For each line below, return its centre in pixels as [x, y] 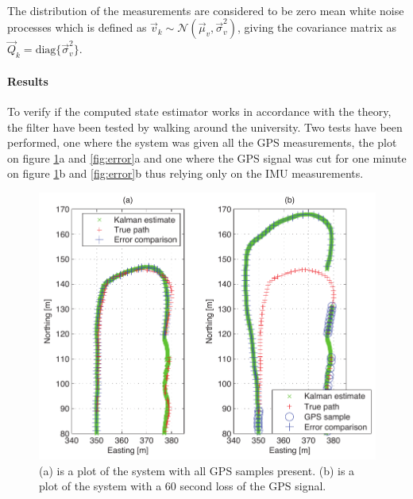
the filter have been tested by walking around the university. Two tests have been [205, 127]
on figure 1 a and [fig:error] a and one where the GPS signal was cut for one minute [207, 157]
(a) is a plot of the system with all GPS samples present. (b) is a [197, 470]
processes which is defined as [77, 27]
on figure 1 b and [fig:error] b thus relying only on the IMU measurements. [185, 173]
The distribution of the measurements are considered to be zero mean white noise [206, 10]
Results [28, 81]
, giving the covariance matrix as [317, 27]
